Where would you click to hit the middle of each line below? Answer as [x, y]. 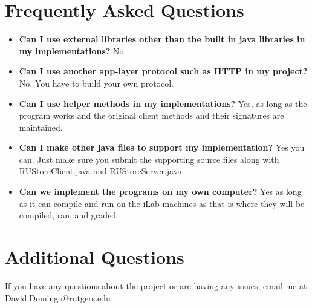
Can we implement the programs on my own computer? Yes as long [160, 192]
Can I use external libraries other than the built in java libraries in [162, 39]
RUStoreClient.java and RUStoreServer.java [100, 171]
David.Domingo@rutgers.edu [58, 297]
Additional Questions [95, 257]
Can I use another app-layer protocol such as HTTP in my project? [163, 71]
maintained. [41, 127]
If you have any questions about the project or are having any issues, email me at [156, 285]
